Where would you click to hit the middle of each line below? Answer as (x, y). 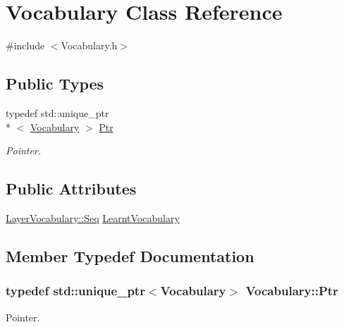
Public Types (55, 84)
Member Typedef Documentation (130, 255)
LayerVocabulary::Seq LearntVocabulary (93, 217)
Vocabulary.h (89, 45)
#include (25, 45)
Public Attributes (71, 189)
